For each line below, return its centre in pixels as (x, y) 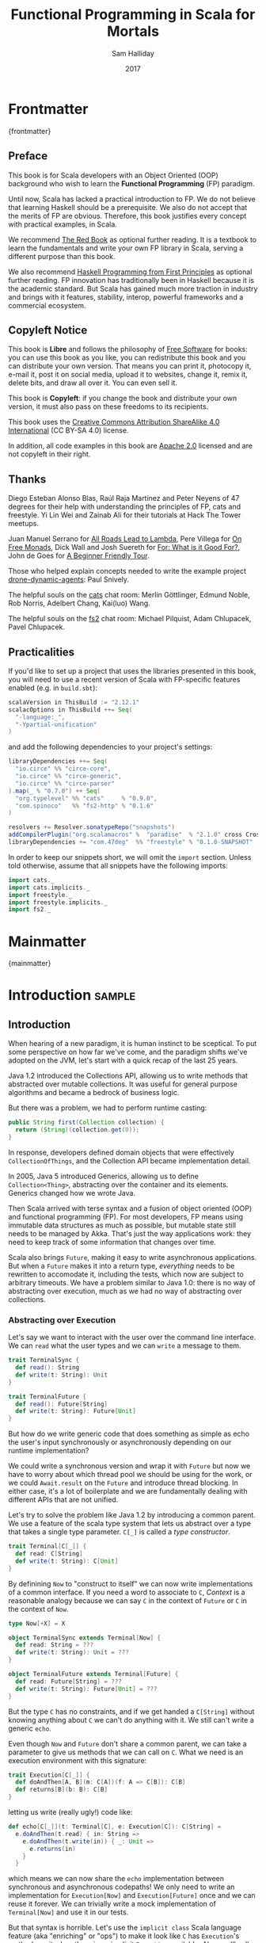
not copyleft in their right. (49, 454)
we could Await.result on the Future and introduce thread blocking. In (123, 1483)
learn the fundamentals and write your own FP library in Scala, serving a (126, 248)
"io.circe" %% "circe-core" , (63, 769)
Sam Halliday (133, 53)
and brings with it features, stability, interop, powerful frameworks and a (126, 297)
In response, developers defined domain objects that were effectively (122, 1152)
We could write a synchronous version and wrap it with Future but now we (129, 1466)
